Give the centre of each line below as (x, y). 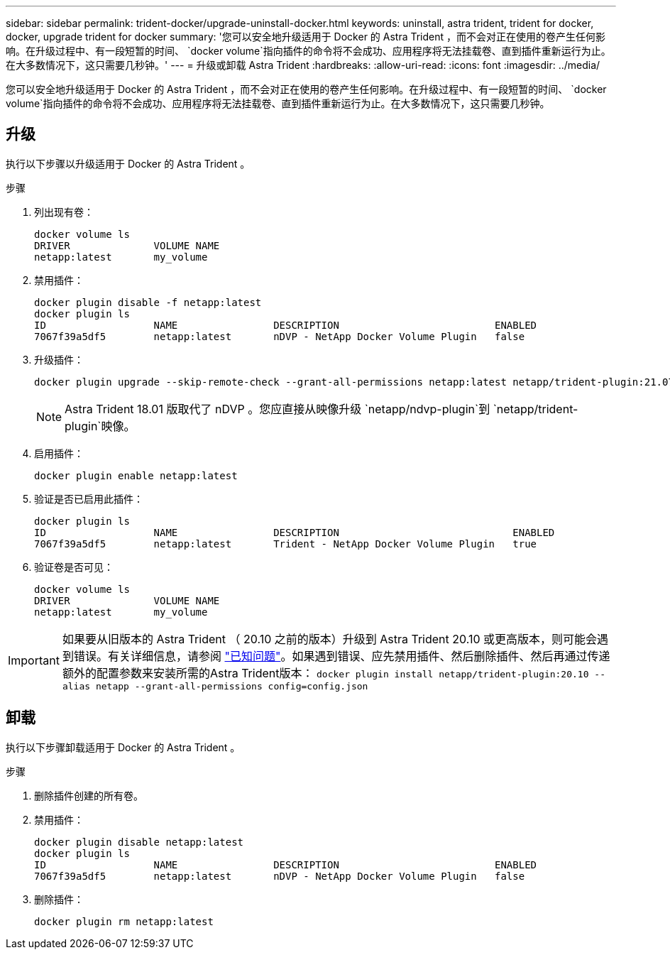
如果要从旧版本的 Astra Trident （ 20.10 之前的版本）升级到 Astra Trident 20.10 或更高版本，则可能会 (330, 639)
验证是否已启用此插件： (89, 498)
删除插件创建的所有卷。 (89, 795)
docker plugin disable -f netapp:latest (148, 302)
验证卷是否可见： (74, 567)
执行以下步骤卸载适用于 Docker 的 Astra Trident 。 (123, 747)
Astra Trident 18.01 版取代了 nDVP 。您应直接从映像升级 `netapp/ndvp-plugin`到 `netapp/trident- (322, 409)
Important (34, 661)
